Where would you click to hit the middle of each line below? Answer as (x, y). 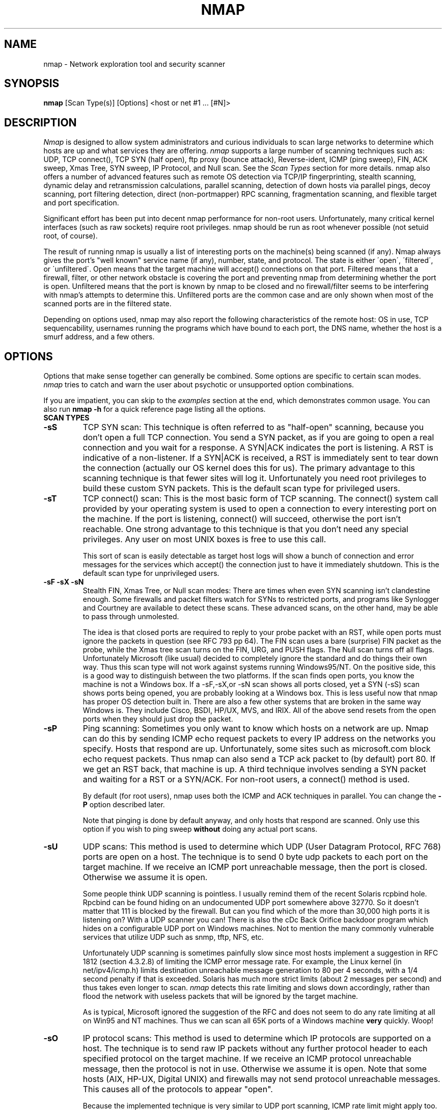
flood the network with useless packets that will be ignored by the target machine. (220, 996)
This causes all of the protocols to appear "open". (178, 1089)
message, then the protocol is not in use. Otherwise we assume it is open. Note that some (255, 1069)
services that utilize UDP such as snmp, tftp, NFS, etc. (173, 937)
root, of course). (71, 236)
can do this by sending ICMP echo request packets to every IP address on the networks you (259, 739)
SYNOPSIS (32, 84)
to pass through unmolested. (131, 617)
